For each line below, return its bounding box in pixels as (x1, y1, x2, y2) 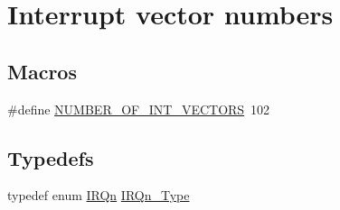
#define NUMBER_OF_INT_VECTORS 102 (7, 99, 270, 118)
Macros (7, 57, 77, 85)
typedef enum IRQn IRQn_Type (7, 186, 190, 205)
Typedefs (7, 143, 94, 171)
